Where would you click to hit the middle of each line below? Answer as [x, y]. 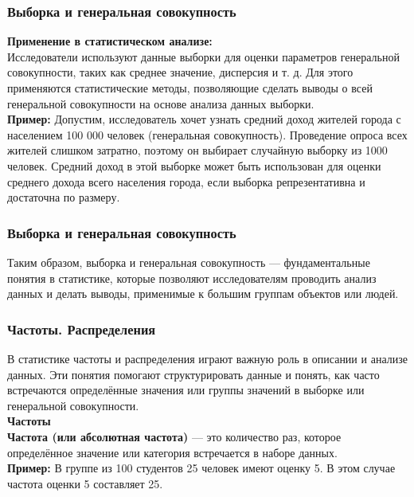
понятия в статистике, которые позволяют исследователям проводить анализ [192, 278]
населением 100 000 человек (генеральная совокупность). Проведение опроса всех [207, 134]
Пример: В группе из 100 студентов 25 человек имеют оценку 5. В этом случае [201, 468]
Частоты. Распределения [82, 329]
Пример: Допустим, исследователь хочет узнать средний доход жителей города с [204, 119]
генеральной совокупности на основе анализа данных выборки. [161, 103]
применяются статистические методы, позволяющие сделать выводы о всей [190, 88]
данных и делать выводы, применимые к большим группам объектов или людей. [203, 294]
